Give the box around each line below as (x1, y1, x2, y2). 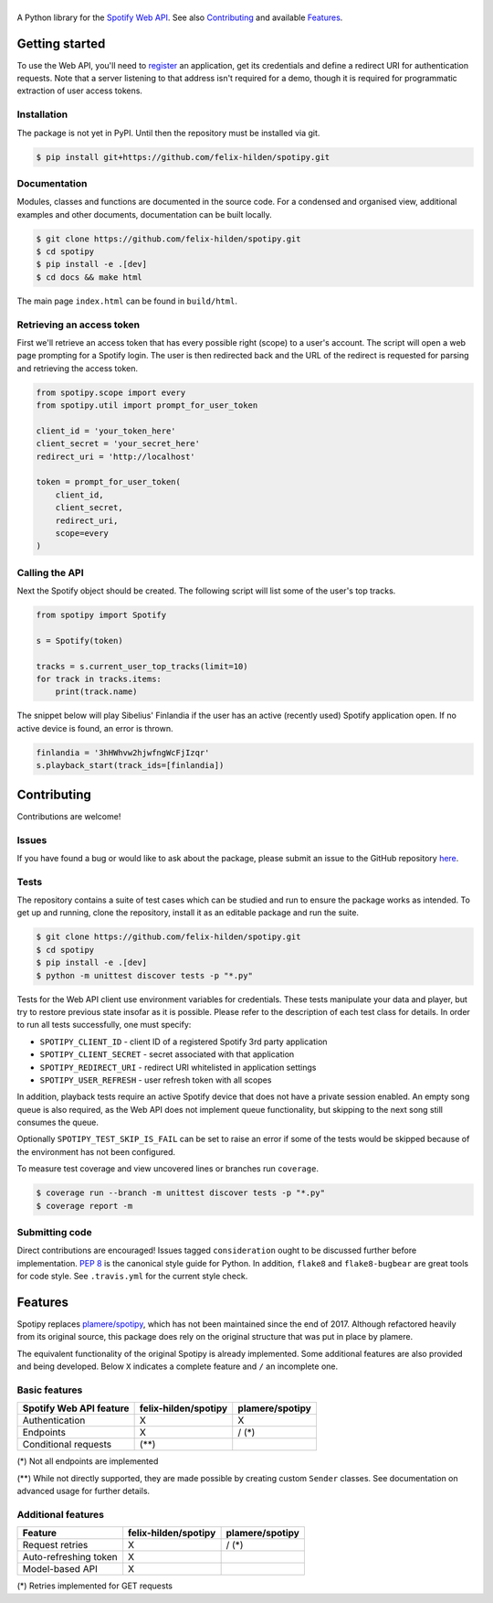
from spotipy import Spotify (36, 610, 167, 621)
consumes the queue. (16, 1117, 100, 1128)
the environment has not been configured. (16, 1146, 176, 1157)
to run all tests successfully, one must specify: (16, 1020, 192, 1031)
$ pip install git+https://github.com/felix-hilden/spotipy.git (36, 152, 330, 162)
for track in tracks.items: (36, 674, 162, 685)
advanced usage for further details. (16, 1486, 151, 1497)
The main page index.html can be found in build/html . (16, 295, 237, 306)
